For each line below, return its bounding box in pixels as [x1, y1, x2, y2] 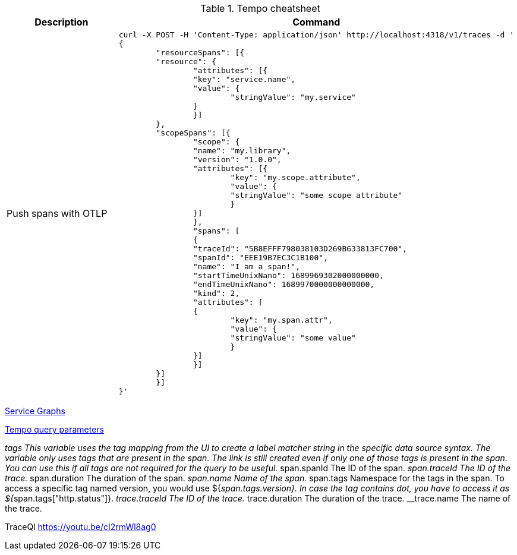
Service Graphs [5, 406, 65, 416]
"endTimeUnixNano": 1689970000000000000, [193, 280, 375, 289]
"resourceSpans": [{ [156, 48, 245, 57]
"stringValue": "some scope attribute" [230, 191, 403, 200]
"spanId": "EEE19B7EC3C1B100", [193, 253, 328, 262]
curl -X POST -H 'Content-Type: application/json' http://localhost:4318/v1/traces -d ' [118, 30, 514, 39]
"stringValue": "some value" [230, 333, 356, 342]
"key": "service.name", [193, 75, 296, 84]
